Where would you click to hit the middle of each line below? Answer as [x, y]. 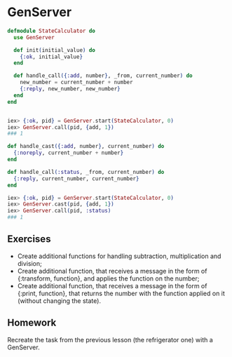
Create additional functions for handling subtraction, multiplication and [119, 256]
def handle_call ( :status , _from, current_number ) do [86, 172]
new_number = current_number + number [76, 82]
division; [29, 263]
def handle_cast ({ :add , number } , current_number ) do [86, 147]
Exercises [29, 239]
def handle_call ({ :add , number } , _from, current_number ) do [103, 76]
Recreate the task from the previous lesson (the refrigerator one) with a [110, 339]
